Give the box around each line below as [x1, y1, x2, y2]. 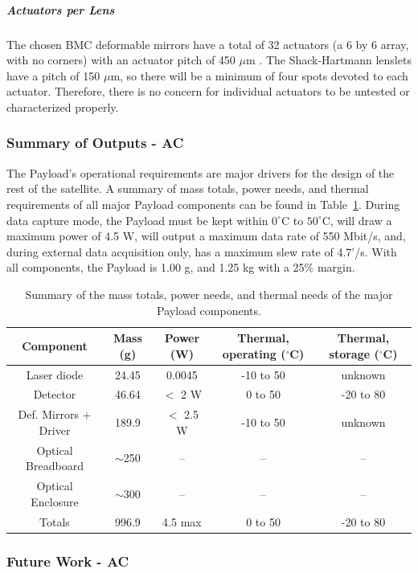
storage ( [329, 345, 379, 362]
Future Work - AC [6, 550, 129, 571]
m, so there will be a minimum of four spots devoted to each [110, 67, 408, 84]
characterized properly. [6, 98, 119, 115]
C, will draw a [322, 211, 392, 228]
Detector [33, 386, 76, 403]
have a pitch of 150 [6, 67, 100, 84]
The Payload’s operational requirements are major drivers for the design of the [6, 164, 395, 181]
